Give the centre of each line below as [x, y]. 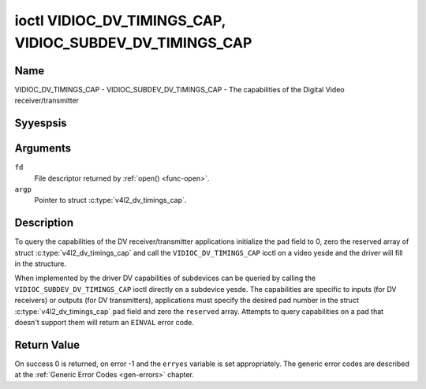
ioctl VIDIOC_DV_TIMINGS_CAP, [120, 21]
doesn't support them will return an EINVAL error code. [105, 322]
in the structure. [41, 264]
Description [44, 223]
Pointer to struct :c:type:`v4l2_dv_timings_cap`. [110, 200]
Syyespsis [41, 123]
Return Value [47, 344]
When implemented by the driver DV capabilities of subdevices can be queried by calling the [165, 278]
